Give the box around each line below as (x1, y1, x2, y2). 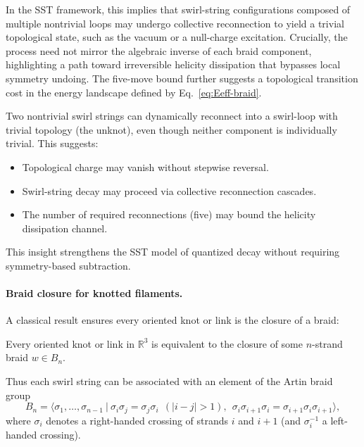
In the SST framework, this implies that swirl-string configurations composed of (6, 2, 351, 16)
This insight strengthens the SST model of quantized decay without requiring (6, 244, 340, 259)
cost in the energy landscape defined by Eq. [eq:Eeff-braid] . (6, 84, 262, 99)
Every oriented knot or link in (6, 336, 135, 351)
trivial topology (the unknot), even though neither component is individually (6, 122, 337, 137)
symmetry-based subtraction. (6, 258, 131, 272)
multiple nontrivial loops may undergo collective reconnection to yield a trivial (6, 15, 344, 30)
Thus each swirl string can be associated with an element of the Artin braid (6, 374, 333, 389)
